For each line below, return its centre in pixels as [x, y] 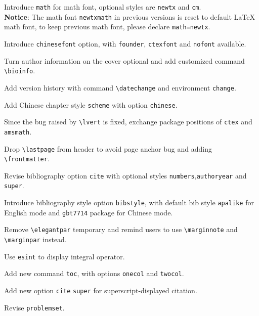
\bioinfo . [20, 71]
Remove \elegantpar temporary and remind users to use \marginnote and [121, 229]
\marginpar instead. [35, 239]
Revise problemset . [34, 307]
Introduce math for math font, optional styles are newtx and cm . [103, 7]
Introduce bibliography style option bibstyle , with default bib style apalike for [129, 202]
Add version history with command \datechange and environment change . [120, 87]
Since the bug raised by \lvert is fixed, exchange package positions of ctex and [128, 122]
